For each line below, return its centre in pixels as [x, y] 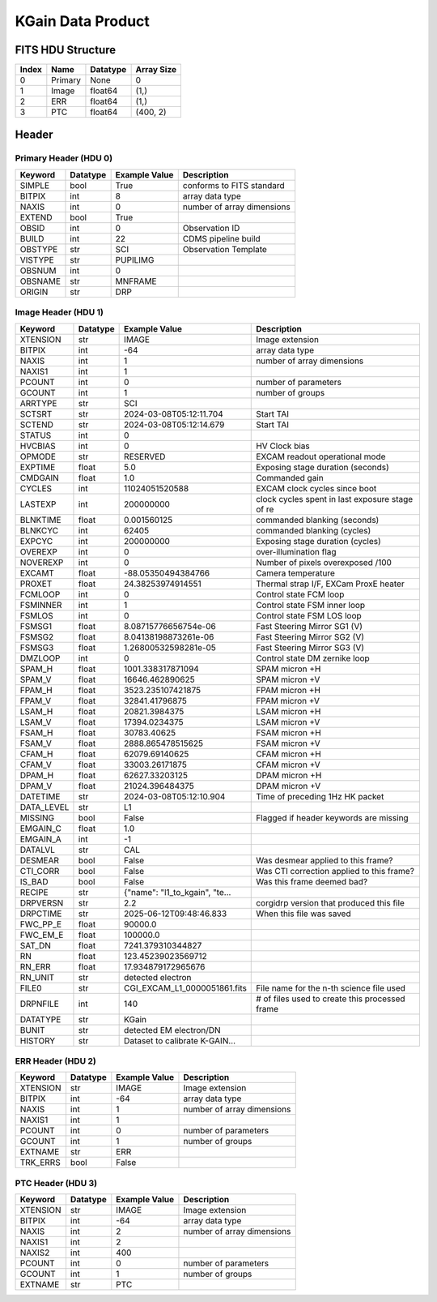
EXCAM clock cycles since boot [316, 488]
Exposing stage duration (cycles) [319, 541]
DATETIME [40, 796]
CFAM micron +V [288, 764]
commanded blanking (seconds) [318, 520]
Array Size [156, 70]
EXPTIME [38, 467]
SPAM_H [36, 669]
